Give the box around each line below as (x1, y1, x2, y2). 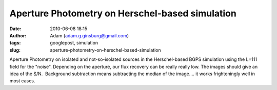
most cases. (9, 78, 35, 84)
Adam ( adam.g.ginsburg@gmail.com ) (50, 32, 129, 38)
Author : (9, 32, 27, 38)
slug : (9, 47, 21, 53)
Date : (9, 26, 22, 32)
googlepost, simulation (50, 40, 98, 46)
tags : (9, 40, 21, 46)
